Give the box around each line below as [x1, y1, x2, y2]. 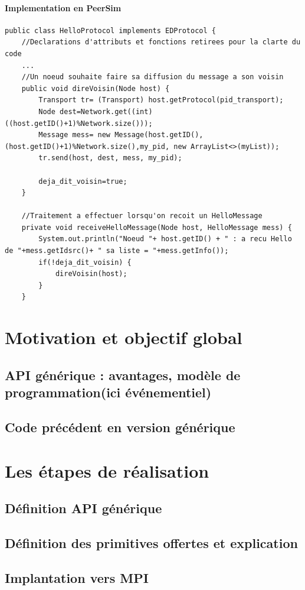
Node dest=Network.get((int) [38, 107, 153, 116]
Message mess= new [38, 131, 110, 140]
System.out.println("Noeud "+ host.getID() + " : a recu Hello [38, 235, 292, 244]
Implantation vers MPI [5, 568, 149, 586]
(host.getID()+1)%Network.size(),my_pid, [5, 142, 170, 151]
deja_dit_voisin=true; [38, 177, 127, 186]
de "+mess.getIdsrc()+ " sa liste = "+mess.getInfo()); [5, 247, 229, 255]
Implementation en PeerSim [5, 1, 122, 14]
